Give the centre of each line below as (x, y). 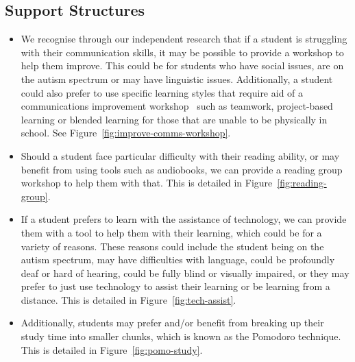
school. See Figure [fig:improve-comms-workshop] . (126, 133)
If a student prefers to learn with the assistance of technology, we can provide (184, 219)
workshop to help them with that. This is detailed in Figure (147, 183)
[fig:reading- (302, 183)
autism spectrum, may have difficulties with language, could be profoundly (178, 260)
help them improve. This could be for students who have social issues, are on (182, 65)
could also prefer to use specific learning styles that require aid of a (162, 92)
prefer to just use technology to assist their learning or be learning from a (175, 286)
